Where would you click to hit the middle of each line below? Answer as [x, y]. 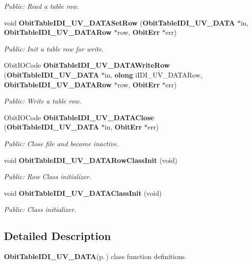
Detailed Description [58, 236]
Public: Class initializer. [40, 209]
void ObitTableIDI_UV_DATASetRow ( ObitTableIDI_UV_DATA [120, 22]
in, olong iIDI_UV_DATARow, [153, 74]
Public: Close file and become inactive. [62, 143]
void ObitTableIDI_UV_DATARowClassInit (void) [91, 160]
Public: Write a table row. [43, 101]
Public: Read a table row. [42, 6]
